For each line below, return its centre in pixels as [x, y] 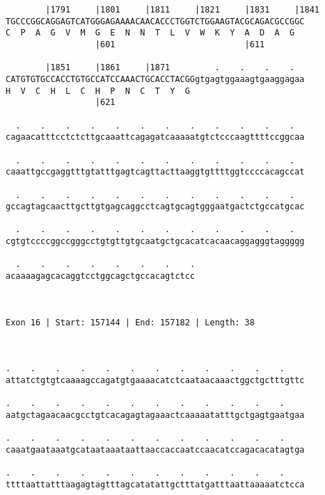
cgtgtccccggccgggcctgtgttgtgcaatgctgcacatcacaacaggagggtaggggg [155, 242]
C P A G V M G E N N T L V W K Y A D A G [150, 33]
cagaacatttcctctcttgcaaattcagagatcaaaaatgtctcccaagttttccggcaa [155, 137]
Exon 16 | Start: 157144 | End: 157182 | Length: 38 [130, 322]
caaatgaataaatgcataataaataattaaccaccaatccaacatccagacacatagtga [155, 449]
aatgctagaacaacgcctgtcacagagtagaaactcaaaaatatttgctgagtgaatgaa [155, 415]
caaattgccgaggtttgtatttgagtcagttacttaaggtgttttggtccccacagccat [155, 172]
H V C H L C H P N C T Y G [98, 91]
